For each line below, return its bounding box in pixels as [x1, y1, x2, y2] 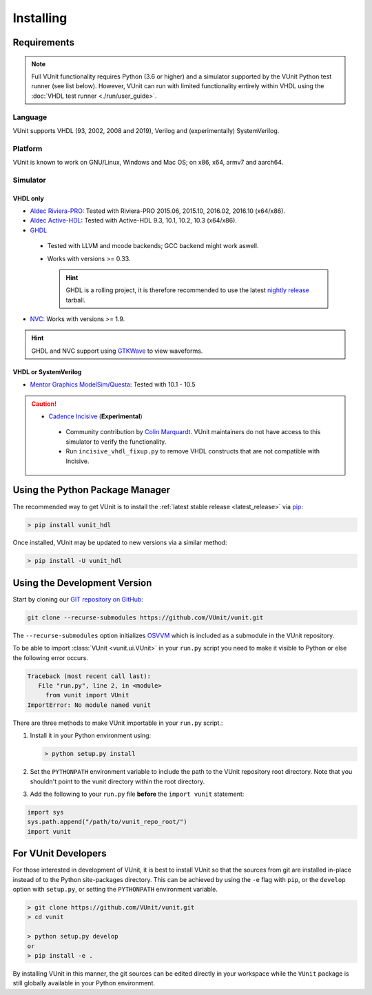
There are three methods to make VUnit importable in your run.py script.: [12, 719, 223, 727]
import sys [27, 808, 64, 816]
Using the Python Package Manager [12, 484, 171, 496]
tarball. [65, 296, 86, 304]
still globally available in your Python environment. [12, 979, 155, 987]
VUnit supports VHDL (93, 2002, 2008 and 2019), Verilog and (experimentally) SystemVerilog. [12, 126, 280, 134]
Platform [12, 143, 43, 153]
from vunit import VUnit [45, 691, 130, 699]
